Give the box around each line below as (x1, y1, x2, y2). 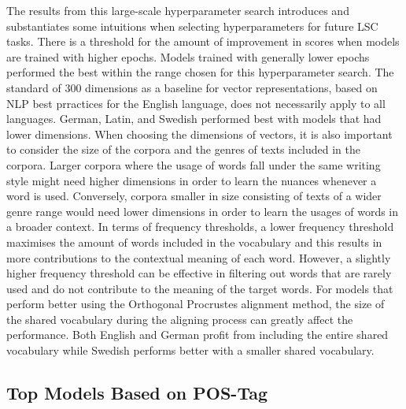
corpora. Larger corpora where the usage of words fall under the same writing (6, 156, 381, 173)
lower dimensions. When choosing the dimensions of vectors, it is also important (6, 125, 393, 142)
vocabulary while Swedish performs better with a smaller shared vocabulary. (6, 342, 375, 359)
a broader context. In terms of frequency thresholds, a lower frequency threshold (6, 218, 394, 235)
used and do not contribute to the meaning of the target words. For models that (6, 280, 393, 296)
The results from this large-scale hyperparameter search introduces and (6, 2, 349, 18)
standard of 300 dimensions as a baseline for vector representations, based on (6, 79, 378, 95)
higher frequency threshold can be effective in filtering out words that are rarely (6, 265, 392, 281)
